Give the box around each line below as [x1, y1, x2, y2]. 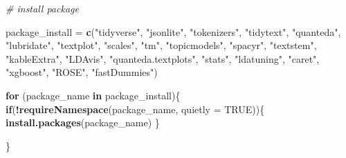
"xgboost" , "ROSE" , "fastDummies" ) [6, 65, 158, 79]
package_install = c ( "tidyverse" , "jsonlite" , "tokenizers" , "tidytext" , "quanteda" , [6, 24, 341, 39]
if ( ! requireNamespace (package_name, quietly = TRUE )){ [6, 101, 265, 116]
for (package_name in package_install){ [6, 88, 181, 102]
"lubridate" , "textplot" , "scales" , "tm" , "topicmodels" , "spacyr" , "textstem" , [6, 38, 317, 52]
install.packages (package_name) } [6, 115, 160, 130]
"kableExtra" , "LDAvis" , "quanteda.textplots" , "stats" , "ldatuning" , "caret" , [6, 51, 320, 66]
